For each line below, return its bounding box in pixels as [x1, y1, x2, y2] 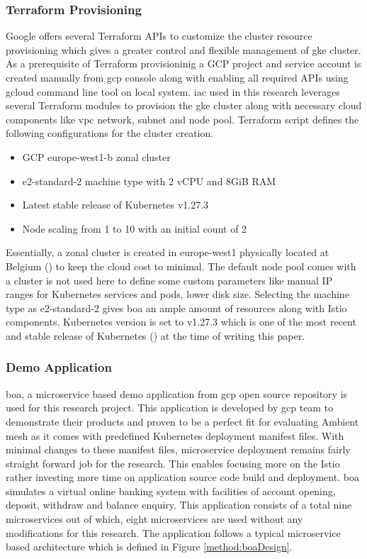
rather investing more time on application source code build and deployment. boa [6, 470, 359, 485]
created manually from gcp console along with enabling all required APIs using [6, 70, 349, 84]
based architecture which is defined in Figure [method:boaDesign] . [6, 539, 293, 554]
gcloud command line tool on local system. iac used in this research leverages [6, 84, 340, 99]
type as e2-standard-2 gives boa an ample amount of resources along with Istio [6, 300, 347, 315]
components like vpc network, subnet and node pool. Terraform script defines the [6, 111, 359, 126]
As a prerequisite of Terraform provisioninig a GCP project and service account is [6, 56, 361, 71]
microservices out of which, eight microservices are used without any [6, 511, 303, 526]
